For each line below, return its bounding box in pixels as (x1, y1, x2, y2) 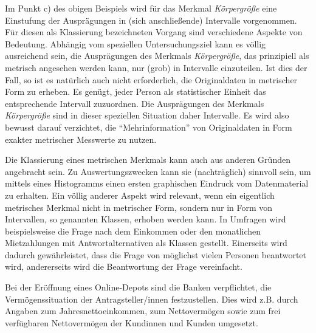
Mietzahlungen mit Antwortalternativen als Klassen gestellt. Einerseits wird (5, 236, 287, 249)
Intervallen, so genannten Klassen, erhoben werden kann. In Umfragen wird (5, 213, 286, 225)
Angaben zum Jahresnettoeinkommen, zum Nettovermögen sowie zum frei (5, 304, 281, 317)
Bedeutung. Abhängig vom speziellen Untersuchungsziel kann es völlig (5, 37, 266, 50)
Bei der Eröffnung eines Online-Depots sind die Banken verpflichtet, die (5, 281, 272, 294)
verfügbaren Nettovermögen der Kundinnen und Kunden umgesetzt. (5, 316, 258, 329)
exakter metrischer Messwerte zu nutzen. (5, 132, 157, 145)
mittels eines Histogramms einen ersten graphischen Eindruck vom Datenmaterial (5, 177, 309, 190)
